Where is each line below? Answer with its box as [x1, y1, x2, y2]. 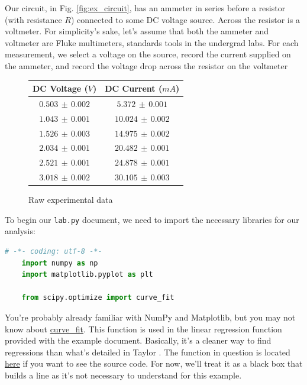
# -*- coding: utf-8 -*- [5, 247, 102, 256]
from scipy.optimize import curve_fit [21, 293, 174, 302]
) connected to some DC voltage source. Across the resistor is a [70, 13, 300, 25]
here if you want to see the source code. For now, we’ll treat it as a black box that [5, 357, 303, 370]
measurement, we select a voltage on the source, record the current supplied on [5, 48, 291, 60]
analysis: [5, 225, 35, 237]
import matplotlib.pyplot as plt [21, 270, 153, 279]
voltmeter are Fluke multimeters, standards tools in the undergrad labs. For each [5, 36, 299, 48]
